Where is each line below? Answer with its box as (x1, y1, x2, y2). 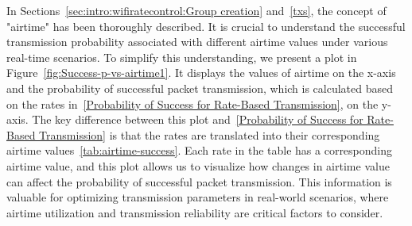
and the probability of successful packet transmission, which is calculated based (6, 79, 394, 96)
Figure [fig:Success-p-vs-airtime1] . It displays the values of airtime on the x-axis (6, 64, 396, 81)
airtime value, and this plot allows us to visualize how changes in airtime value (6, 157, 390, 174)
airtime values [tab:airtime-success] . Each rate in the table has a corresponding (6, 142, 393, 159)
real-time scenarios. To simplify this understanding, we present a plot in (6, 48, 357, 65)
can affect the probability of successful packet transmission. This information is (6, 173, 392, 190)
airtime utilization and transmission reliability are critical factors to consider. (6, 204, 383, 220)
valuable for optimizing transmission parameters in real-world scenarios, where (6, 189, 389, 205)
